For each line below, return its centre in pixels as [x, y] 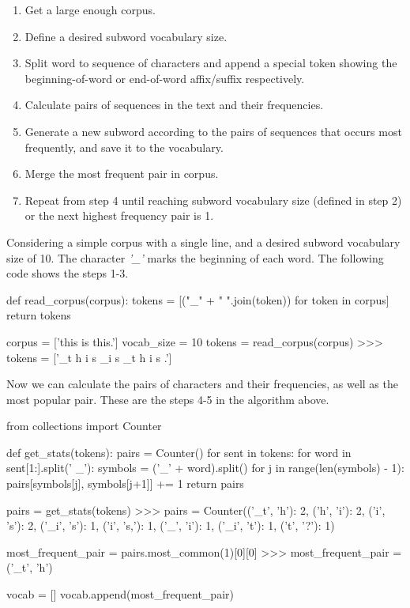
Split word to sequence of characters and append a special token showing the [211, 63]
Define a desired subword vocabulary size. [126, 36]
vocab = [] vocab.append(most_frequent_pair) [120, 594]
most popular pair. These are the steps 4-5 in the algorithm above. [168, 399]
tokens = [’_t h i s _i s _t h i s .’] [89, 357]
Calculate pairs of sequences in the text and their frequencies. [174, 105]
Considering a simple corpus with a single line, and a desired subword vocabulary [203, 242]
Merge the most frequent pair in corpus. [122, 174]
